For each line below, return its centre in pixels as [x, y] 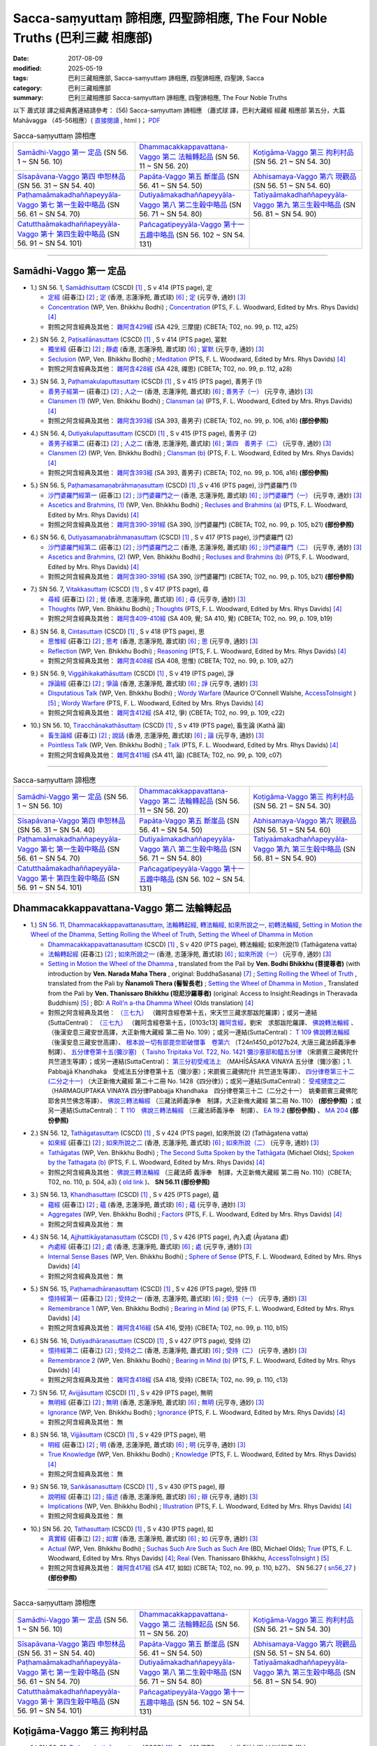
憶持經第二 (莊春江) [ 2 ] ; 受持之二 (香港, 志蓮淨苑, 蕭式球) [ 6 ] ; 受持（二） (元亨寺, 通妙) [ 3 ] [177, 1351]
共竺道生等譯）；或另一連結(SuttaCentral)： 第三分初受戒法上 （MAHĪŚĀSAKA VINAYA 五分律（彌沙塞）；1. [200, 1062]
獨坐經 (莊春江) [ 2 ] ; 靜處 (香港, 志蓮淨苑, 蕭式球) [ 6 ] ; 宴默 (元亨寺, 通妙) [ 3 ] [156, 349]
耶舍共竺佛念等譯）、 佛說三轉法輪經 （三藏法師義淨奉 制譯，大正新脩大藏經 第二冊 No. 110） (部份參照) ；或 [205, 1101]
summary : [28, 97]
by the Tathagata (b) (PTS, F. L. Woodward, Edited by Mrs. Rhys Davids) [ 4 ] [156, 1162]
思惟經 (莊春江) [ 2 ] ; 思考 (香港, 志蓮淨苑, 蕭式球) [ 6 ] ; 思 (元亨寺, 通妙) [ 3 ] [153, 641]
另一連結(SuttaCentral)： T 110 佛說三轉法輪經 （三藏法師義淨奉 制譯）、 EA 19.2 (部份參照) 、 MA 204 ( [200, 1110]
